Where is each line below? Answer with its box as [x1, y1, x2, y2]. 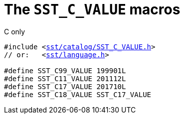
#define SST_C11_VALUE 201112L [4, 74, 126, 83]
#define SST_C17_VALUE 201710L [4, 82, 126, 91]
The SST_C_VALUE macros [4, 1, 181, 18]
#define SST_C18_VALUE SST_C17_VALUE [4, 90, 152, 99]
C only [4, 27, 25, 36]
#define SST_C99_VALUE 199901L [4, 66, 126, 75]
